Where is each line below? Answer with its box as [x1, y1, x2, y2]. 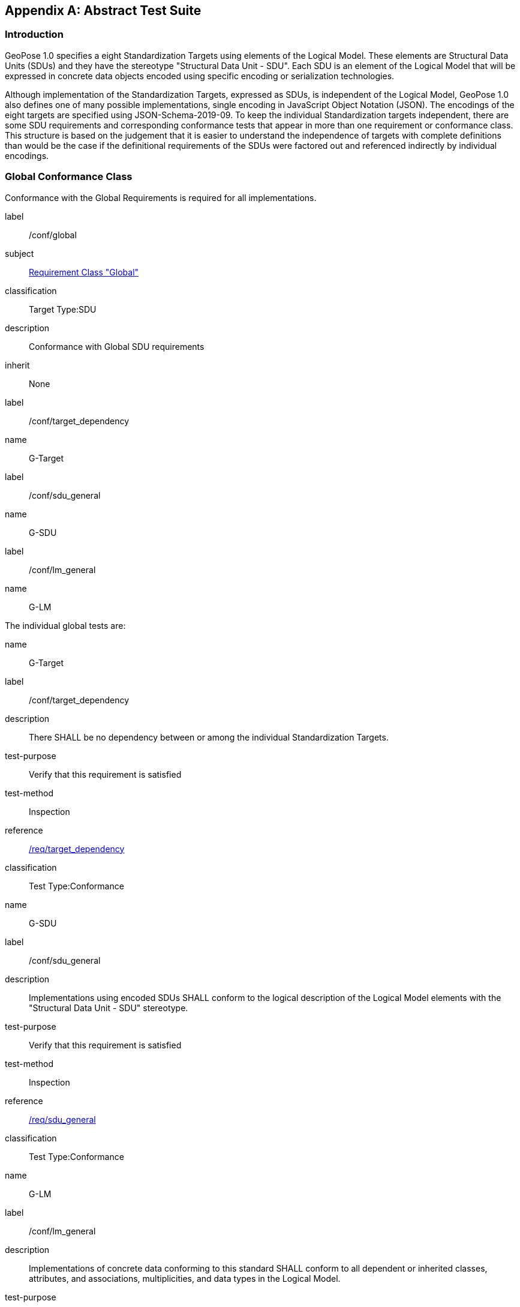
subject [5, 248, 34, 259]
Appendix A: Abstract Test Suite [5, 3, 202, 18]
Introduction [5, 28, 64, 41]
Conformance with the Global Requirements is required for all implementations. [5, 192, 317, 203]
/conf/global [29, 229, 77, 240]
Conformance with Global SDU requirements [29, 341, 205, 352]
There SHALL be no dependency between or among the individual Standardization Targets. [29, 732, 389, 742]
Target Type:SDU [29, 304, 97, 314]
